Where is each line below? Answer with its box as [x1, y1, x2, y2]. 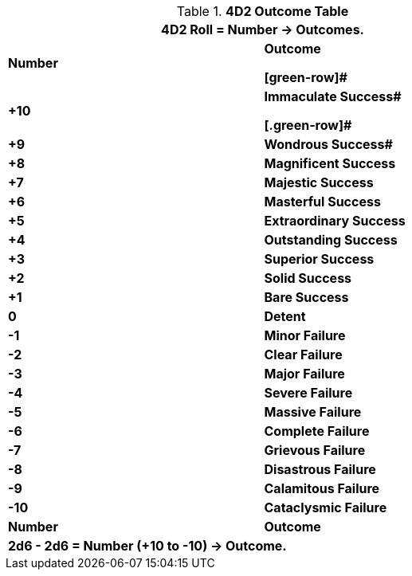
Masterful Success [264, 194, 381, 210]
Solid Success [264, 270, 352, 286]
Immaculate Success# [264, 88, 402, 104]
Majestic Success [264, 174, 374, 190]
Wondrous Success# [264, 136, 393, 152]
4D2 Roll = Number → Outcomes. [161, 22, 364, 37]
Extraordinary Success [264, 213, 406, 229]
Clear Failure [264, 347, 343, 362]
